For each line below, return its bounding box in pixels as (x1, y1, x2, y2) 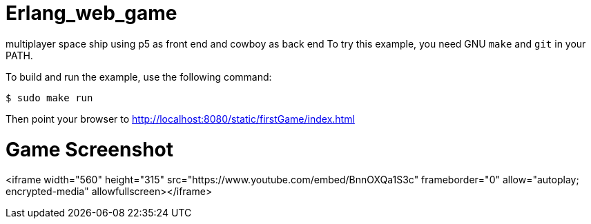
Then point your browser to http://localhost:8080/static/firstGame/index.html (6, 112, 355, 125)
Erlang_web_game (6, 1, 177, 25)
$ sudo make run (6, 92, 93, 103)
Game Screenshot (6, 137, 173, 161)
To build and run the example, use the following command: (6, 70, 272, 83)
